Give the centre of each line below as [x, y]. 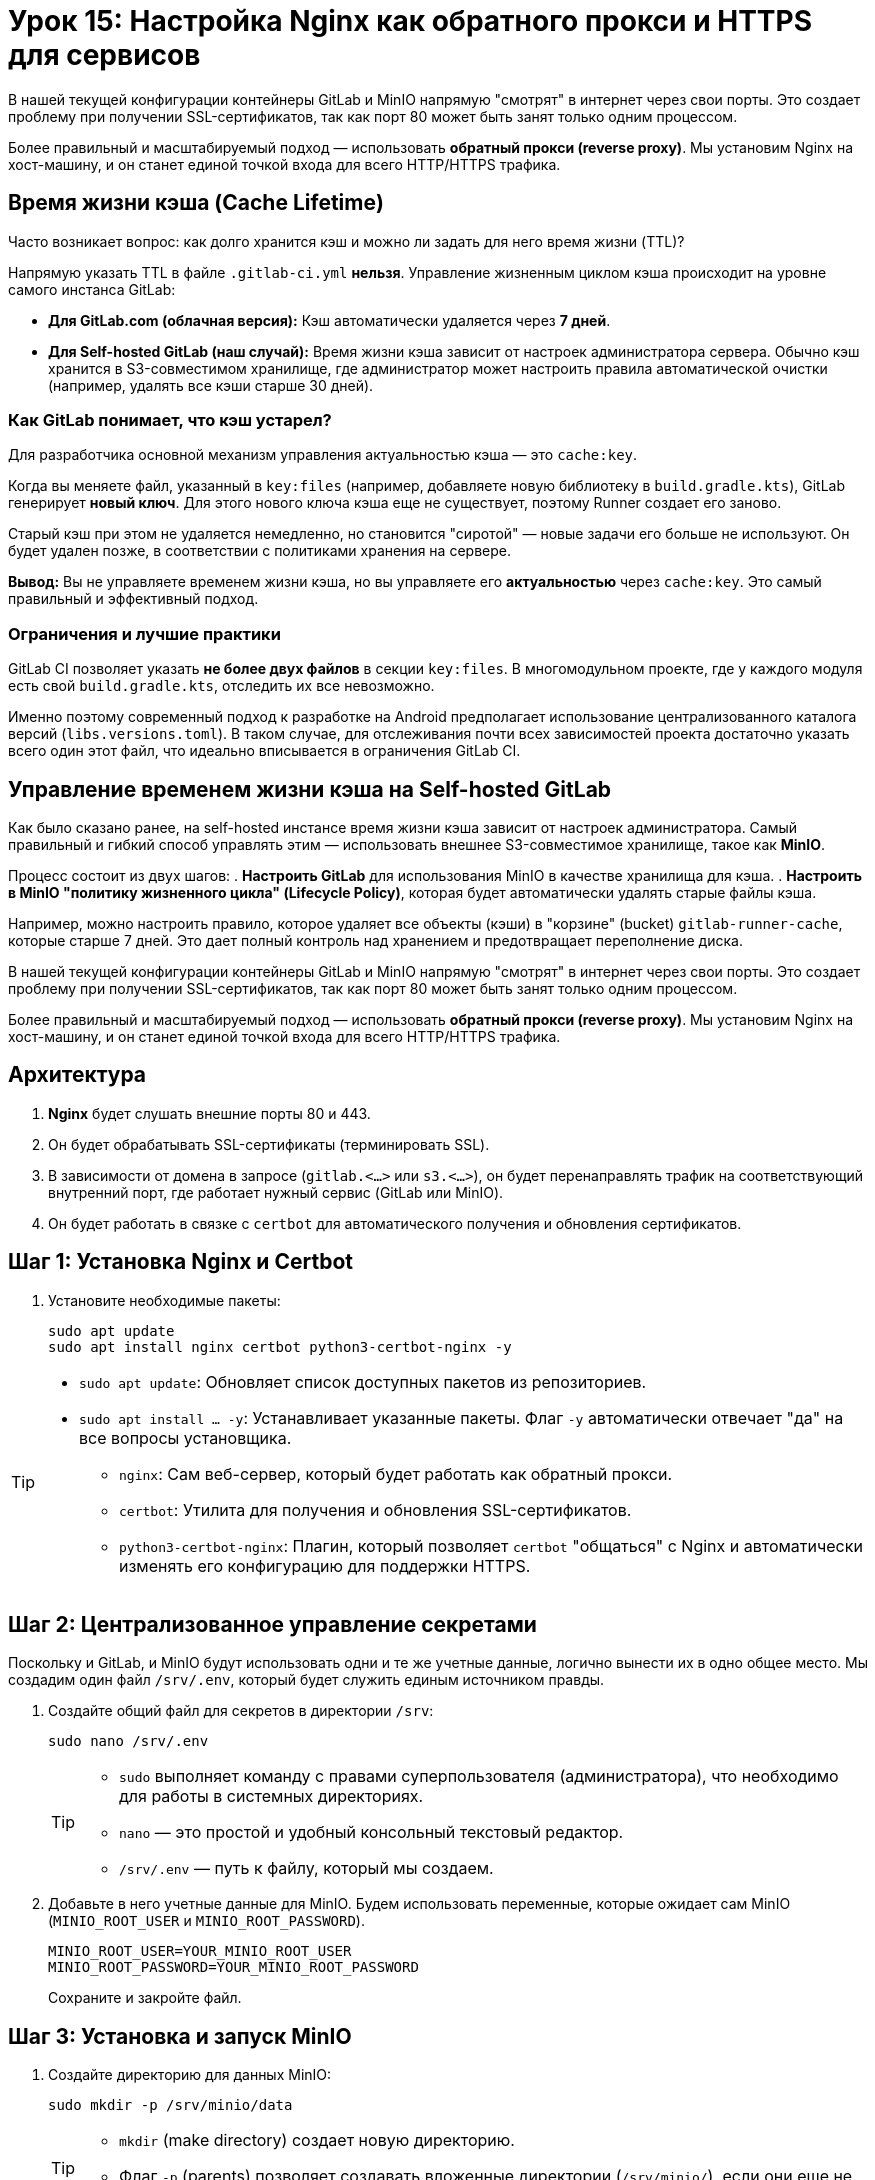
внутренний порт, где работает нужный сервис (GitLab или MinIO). [276, 1192]
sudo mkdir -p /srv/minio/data [170, 2105]
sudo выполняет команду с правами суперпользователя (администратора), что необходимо [479, 1776]
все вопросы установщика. [185, 1437]
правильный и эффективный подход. [133, 599]
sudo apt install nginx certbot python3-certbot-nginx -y [280, 1346]
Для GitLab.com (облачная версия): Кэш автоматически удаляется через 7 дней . [329, 320]
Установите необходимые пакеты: [164, 1300]
